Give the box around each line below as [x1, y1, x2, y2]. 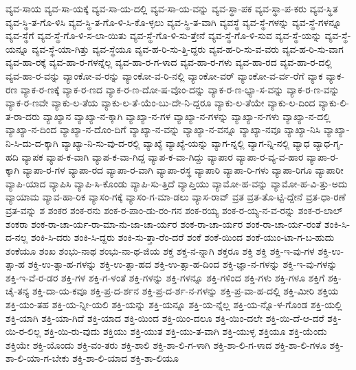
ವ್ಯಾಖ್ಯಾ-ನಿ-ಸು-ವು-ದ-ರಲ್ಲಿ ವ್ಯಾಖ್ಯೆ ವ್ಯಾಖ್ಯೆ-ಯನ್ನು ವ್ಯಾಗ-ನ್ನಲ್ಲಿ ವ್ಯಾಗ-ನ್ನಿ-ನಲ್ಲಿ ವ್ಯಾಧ [61, 135, 310, 150]
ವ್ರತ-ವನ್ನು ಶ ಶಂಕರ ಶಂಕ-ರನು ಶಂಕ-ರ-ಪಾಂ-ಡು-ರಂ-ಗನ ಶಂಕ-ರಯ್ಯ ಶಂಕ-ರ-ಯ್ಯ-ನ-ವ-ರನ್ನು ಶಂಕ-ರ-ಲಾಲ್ [5, 203, 343, 217]
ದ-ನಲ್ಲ [5, 230, 28, 244]
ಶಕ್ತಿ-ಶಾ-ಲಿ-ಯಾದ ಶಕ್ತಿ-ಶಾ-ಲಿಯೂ [72, 351, 179, 365]
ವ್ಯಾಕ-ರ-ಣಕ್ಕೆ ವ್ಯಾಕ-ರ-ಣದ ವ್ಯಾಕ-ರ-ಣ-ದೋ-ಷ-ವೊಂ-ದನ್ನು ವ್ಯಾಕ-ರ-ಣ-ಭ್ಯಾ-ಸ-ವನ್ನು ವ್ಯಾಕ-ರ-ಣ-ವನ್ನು [20, 82, 340, 96]
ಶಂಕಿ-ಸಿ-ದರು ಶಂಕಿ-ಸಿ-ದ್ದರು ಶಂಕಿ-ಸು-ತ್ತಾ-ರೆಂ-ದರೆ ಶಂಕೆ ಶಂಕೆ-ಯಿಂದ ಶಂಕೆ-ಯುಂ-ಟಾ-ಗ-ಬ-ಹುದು [30, 230, 335, 244]
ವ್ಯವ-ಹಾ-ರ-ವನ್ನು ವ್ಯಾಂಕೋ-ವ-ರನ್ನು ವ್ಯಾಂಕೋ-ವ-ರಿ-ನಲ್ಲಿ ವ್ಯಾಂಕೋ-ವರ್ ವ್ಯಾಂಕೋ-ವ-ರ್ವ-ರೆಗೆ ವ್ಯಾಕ [5, 68, 323, 82]
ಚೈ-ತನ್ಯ [5, 284, 30, 298]
